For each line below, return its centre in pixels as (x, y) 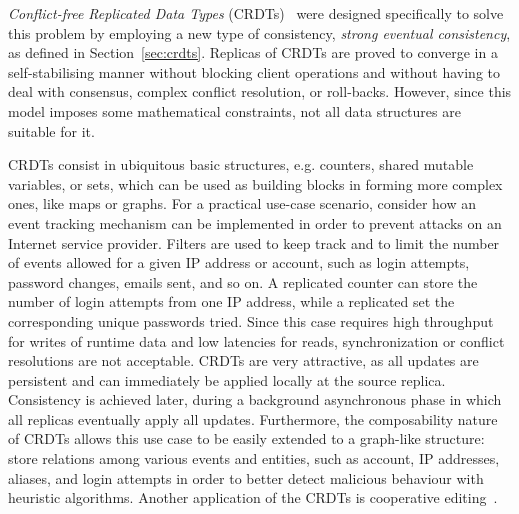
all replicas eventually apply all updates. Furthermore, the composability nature (253, 418)
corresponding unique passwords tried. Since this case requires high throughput (251, 320)
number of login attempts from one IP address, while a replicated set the (231, 301)
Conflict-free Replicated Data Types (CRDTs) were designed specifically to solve (256, 13)
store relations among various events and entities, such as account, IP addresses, (254, 458)
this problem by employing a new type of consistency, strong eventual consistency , (259, 32)
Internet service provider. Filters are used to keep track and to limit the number (254, 242)
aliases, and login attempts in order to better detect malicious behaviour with (246, 477)
